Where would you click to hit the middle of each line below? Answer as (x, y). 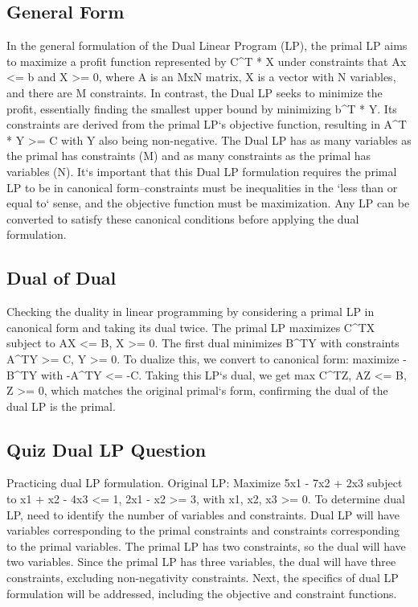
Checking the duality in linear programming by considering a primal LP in (191, 312)
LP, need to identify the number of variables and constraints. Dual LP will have (203, 514)
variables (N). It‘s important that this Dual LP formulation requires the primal (202, 171)
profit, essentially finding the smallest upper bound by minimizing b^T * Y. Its (202, 108)
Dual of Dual (61, 278)
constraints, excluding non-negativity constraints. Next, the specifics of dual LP (203, 578)
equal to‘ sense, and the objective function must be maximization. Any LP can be (208, 203)
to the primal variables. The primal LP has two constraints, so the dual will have (206, 545)
